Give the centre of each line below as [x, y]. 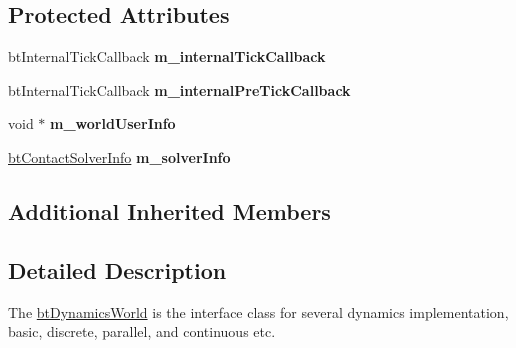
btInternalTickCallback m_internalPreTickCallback [179, 89]
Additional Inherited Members [169, 210]
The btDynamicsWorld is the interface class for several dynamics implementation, [258, 311]
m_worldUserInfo [113, 123]
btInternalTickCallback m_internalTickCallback [167, 56]
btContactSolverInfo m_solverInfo [119, 156]
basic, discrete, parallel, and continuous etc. [142, 331]
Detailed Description [117, 269]
